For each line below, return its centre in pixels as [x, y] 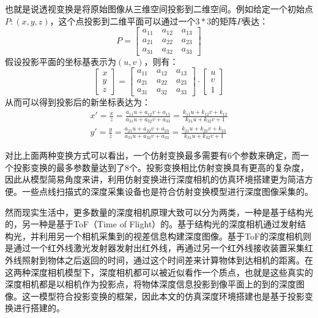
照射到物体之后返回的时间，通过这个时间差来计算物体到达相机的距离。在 [167, 260]
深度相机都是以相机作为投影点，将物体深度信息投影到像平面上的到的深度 [150, 284]
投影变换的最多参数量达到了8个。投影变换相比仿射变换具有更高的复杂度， [161, 167]
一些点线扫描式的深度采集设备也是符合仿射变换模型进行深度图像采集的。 [167, 191]
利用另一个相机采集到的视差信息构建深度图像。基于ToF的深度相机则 [175, 236]
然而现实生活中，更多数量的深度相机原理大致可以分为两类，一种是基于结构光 [159, 212]
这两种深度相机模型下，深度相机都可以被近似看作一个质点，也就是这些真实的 [159, 272]
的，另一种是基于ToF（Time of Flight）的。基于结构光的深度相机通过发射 [151, 224]
